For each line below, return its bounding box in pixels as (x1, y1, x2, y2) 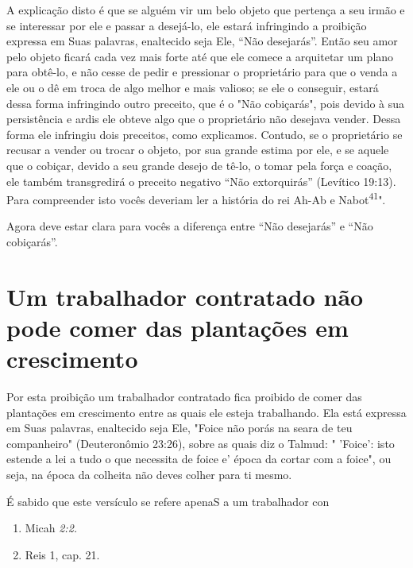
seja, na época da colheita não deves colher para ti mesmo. (6, 466, 292, 483)
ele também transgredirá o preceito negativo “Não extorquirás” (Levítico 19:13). (6, 172, 396, 189)
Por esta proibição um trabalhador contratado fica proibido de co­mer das (6, 388, 362, 405)
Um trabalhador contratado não (6, 280, 364, 312)
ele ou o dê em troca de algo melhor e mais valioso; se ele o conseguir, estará (6, 79, 379, 95)
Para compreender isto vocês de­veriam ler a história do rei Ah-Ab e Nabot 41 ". (6, 189, 386, 207)
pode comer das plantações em (6, 311, 349, 343)
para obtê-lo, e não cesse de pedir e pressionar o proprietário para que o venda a (6, 64, 398, 80)
